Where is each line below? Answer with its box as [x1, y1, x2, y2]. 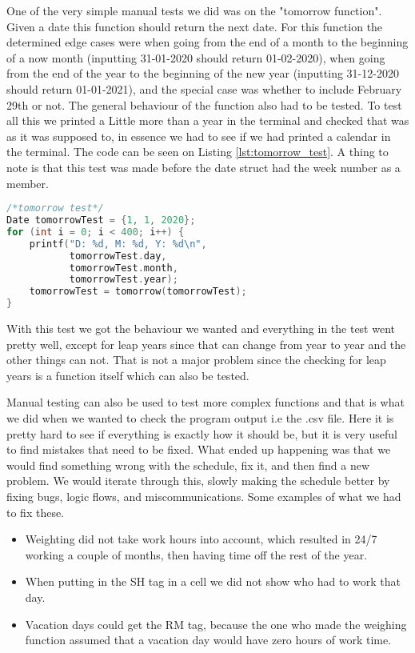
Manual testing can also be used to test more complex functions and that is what [6, 394, 405, 411]
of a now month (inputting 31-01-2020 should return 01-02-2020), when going [6, 49, 385, 66]
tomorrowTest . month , [69, 262, 178, 274]
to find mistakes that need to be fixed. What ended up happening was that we [6, 441, 391, 458]
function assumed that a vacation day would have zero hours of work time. [25, 631, 392, 648]
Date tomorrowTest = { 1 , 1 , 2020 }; [6, 214, 196, 226]
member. [6, 174, 49, 191]
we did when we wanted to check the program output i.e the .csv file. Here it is [6, 409, 394, 426]
